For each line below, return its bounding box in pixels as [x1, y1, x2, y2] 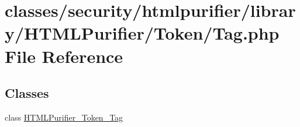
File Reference [5, 44, 123, 68]
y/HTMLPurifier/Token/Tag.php [5, 21, 280, 45]
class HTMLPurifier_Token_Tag [5, 111, 123, 123]
